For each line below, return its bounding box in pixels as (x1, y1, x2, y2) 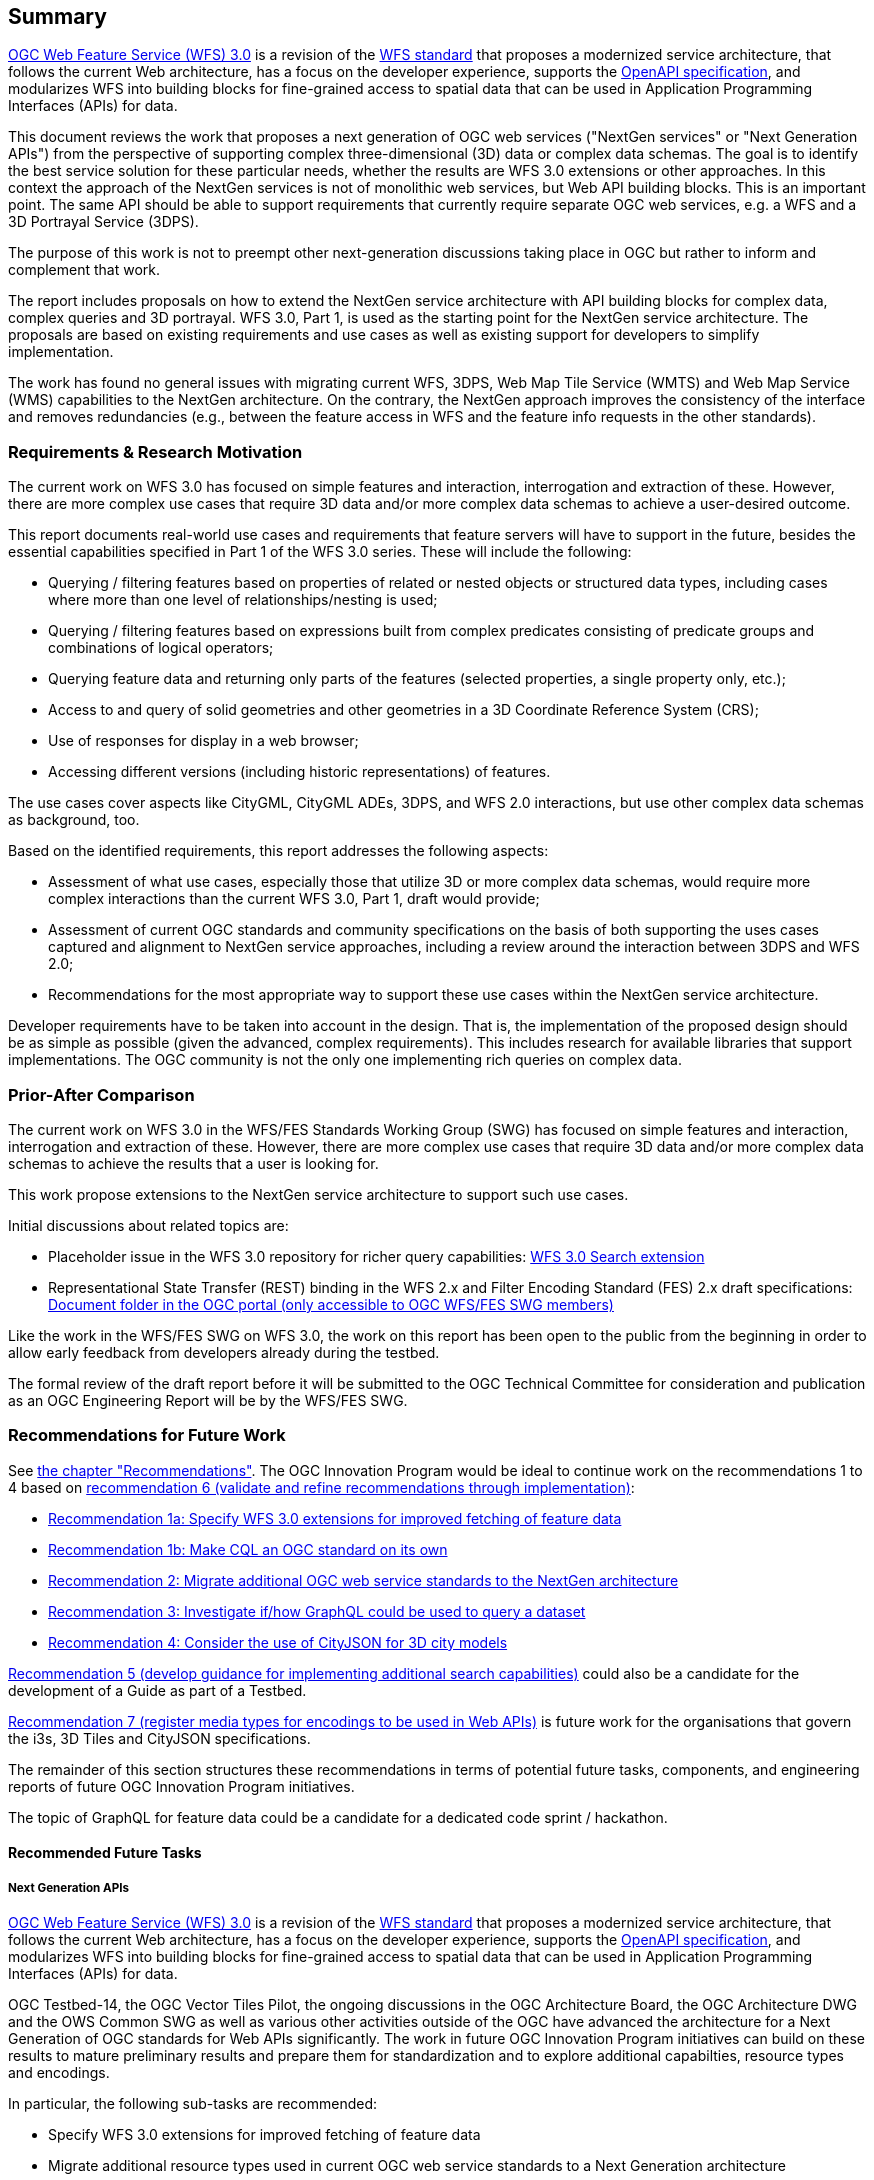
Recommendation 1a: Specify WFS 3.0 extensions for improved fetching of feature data (48, 1509, 622, 1527)
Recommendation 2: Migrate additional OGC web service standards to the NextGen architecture (48, 1571, 679, 1589)
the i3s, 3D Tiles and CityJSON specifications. (8, 1729, 311, 1747)
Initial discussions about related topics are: (8, 1216, 289, 1234)
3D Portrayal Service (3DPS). (8, 213, 199, 231)
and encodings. (8, 2064, 110, 2082)
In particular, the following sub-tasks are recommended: (8, 2095, 378, 2113)
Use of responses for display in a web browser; (48, 732, 359, 750)
